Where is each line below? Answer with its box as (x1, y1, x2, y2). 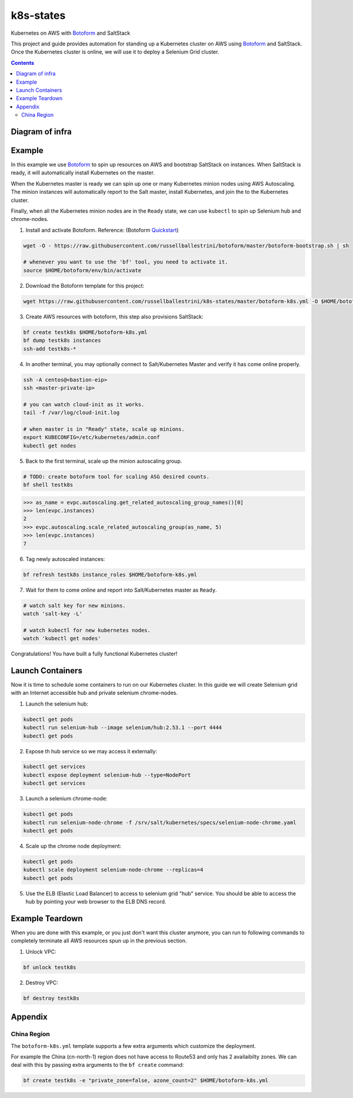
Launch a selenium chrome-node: (25, 795, 108, 802)
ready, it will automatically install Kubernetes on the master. (11, 169, 155, 176)
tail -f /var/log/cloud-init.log (23, 410, 120, 416)
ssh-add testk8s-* (23, 345, 76, 352)
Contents (11, 59, 35, 66)
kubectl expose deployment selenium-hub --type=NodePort (23, 771, 191, 778)
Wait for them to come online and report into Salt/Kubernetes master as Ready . (25, 586, 217, 593)
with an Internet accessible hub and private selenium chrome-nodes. (11, 690, 178, 697)
